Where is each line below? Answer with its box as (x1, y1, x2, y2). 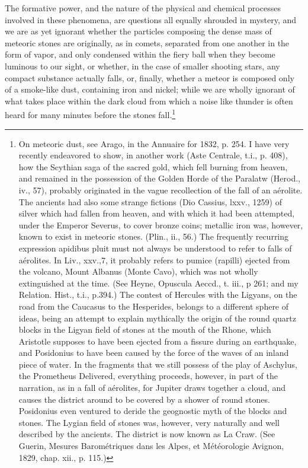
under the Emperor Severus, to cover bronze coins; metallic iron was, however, (18, 218, 303, 231)
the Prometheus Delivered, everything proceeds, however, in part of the (18, 370, 278, 382)
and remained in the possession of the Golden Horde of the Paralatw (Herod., (18, 172, 301, 184)
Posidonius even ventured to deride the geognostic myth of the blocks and (18, 405, 287, 417)
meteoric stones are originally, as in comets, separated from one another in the (5, 36, 290, 49)
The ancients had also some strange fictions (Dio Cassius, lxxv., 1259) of (18, 195, 282, 208)
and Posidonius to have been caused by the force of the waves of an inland (18, 346, 289, 359)
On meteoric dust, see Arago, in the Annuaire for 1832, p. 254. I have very (18, 137, 290, 149)
